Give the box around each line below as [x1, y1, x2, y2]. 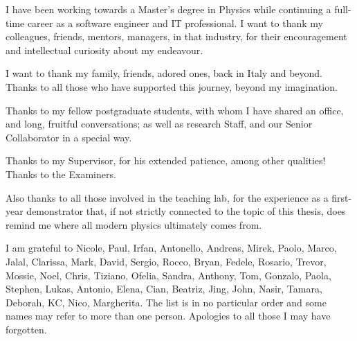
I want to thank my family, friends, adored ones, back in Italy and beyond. [6, 66, 322, 80]
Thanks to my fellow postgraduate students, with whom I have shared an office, [6, 103, 344, 117]
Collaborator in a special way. [6, 130, 132, 144]
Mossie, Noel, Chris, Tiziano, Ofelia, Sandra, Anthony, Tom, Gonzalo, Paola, [6, 268, 331, 282]
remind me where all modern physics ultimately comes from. [6, 217, 262, 231]
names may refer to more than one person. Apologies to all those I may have [6, 308, 331, 323]
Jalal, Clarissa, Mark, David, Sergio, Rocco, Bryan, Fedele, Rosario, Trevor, [6, 254, 327, 268]
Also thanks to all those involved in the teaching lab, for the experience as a [6, 190, 329, 204]
